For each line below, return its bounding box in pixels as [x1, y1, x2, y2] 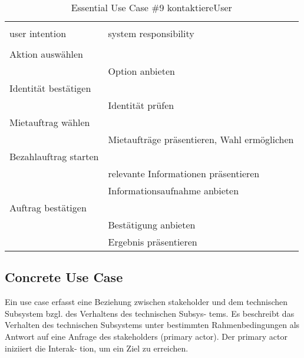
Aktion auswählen [9, 47, 83, 61]
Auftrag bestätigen [9, 201, 87, 214]
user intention [9, 26, 67, 40]
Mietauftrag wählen [9, 115, 90, 129]
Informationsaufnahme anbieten [108, 184, 239, 197]
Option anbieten [108, 64, 175, 78]
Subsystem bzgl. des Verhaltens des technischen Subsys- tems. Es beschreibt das [5, 307, 295, 319]
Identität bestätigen [9, 81, 91, 95]
